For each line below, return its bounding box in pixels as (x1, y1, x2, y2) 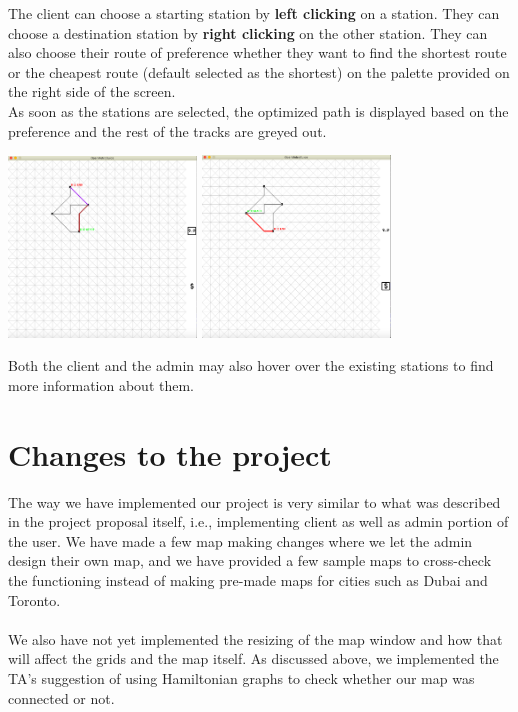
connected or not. (8, 687, 115, 708)
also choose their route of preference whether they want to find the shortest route (8, 42, 507, 63)
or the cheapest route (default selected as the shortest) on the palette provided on (8, 61, 510, 82)
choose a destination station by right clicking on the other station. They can (8, 22, 488, 43)
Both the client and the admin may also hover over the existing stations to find (8, 355, 494, 376)
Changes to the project (8, 433, 332, 474)
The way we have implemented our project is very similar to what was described (8, 491, 501, 512)
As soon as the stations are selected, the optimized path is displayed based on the (8, 100, 509, 121)
